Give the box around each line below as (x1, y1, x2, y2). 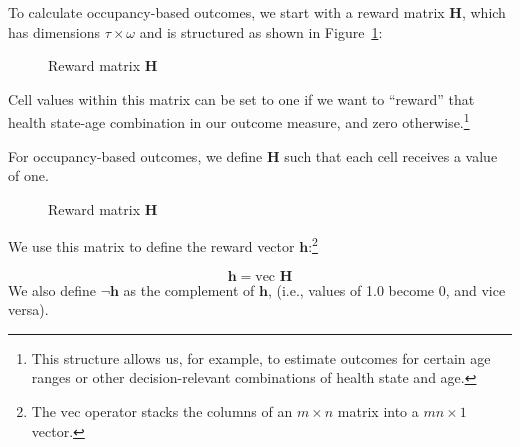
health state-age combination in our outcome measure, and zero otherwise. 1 (8, 109, 470, 133)
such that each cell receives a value (284, 145, 498, 166)
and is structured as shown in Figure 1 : (139, 21, 383, 42)
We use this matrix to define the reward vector (8, 236, 295, 257)
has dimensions (8, 21, 101, 42)
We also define (8, 279, 96, 300)
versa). (8, 299, 49, 320)
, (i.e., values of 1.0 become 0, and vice (267, 279, 506, 300)
